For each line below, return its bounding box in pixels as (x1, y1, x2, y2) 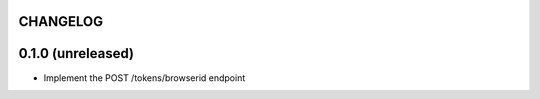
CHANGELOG (18, 13, 104, 30)
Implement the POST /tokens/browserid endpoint (43, 71, 246, 84)
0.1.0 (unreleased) (18, 45, 135, 62)
